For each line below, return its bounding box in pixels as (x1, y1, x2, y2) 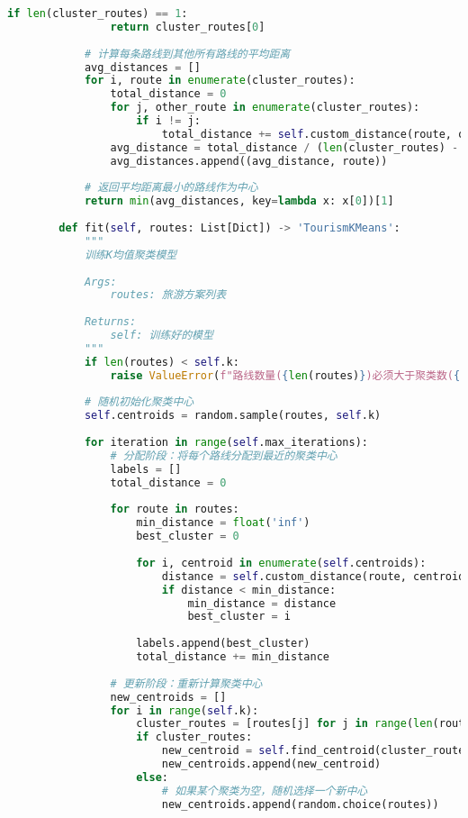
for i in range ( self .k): (110, 704, 259, 717)
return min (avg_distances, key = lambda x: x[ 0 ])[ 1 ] (84, 195, 394, 208)
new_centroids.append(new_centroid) (161, 758, 382, 770)
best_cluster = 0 (136, 530, 239, 543)
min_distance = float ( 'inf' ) (136, 516, 310, 530)
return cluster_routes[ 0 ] (110, 20, 265, 33)
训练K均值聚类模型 (84, 248, 177, 261)
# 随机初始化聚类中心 (84, 395, 194, 409)
